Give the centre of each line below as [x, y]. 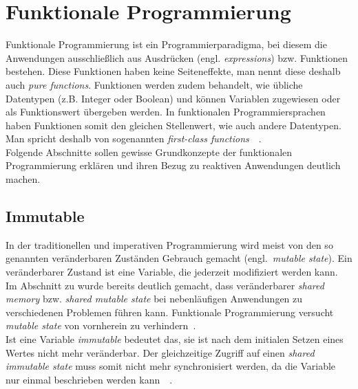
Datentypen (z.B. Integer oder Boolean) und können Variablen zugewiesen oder [173, 98]
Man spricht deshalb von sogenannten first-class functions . [134, 138]
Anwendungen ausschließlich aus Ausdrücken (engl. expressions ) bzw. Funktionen [177, 57]
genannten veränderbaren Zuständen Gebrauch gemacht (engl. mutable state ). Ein [179, 258]
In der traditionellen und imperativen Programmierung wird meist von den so [169, 244]
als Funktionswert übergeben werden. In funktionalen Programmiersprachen [166, 112]
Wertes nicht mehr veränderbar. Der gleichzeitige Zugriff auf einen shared [160, 352]
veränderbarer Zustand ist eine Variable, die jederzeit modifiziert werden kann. [172, 272]
